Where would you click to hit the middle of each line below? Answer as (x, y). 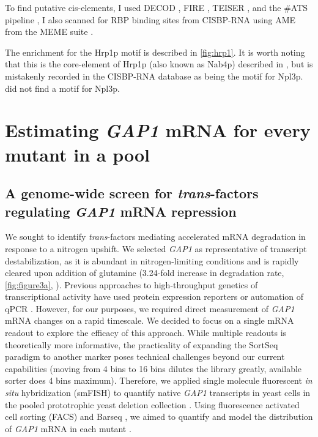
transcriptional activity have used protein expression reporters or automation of (154, 297)
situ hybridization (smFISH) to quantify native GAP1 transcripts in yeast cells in (158, 393)
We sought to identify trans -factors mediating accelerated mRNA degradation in (155, 237)
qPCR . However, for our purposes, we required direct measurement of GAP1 (150, 308)
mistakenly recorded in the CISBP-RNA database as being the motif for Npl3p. (154, 76)
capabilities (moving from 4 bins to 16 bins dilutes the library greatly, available (153, 368)
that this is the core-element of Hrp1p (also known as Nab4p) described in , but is (159, 64)
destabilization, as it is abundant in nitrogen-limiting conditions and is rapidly (152, 260)
